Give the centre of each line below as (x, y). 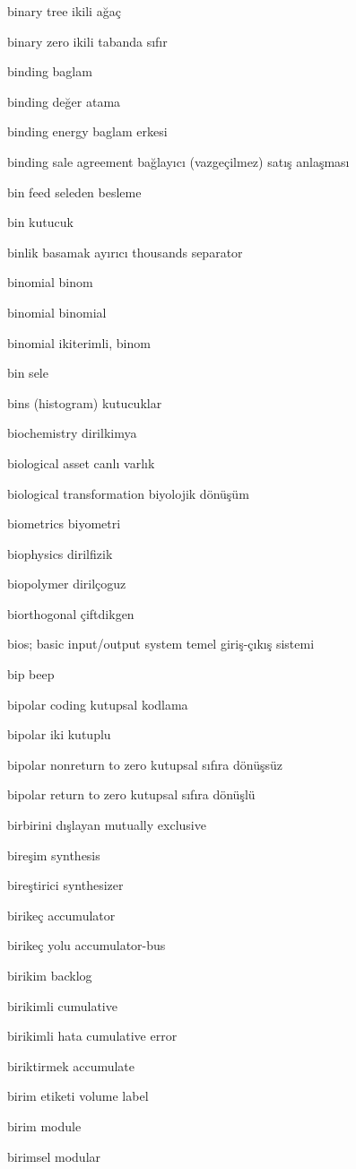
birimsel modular (54, 1156)
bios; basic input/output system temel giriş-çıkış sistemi (161, 644)
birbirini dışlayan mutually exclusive (107, 825)
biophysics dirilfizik (60, 553)
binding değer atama (64, 101)
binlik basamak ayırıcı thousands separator (125, 252)
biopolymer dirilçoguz (67, 584)
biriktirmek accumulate (71, 1065)
